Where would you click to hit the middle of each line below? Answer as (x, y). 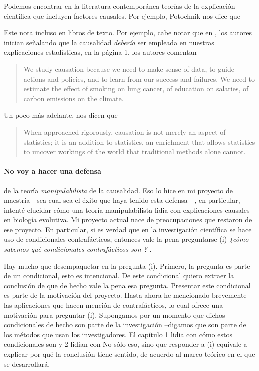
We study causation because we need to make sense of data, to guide (129, 69)
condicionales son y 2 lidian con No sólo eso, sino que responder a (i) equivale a (126, 344)
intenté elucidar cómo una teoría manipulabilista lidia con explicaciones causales (127, 210)
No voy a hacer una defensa (53, 171)
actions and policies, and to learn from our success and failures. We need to (139, 79)
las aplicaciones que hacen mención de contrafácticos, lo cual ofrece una (114, 305)
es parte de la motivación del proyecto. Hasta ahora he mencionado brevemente (125, 295)
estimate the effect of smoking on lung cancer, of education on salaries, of (136, 89)
